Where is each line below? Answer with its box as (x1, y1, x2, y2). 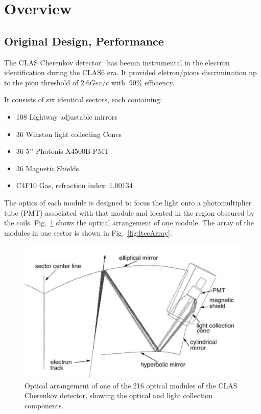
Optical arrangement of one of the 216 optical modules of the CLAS (25, 380, 238, 390)
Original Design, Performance (4, 33, 164, 49)
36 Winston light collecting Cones (16, 128, 122, 139)
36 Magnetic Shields (16, 163, 79, 173)
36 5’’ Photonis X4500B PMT (16, 146, 110, 156)
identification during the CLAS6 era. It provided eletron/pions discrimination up (4, 67, 257, 78)
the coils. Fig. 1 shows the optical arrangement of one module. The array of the (4, 217, 254, 228)
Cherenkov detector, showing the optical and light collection (25, 390, 213, 401)
